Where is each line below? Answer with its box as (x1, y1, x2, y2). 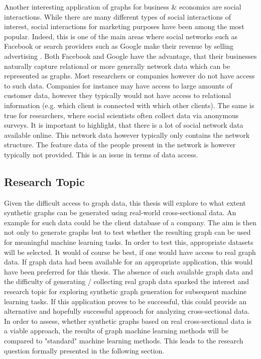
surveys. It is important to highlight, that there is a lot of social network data (4, 120, 243, 130)
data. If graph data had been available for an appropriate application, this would (4, 256, 253, 267)
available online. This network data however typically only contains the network (4, 129, 250, 140)
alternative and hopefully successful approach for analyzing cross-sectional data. (4, 306, 250, 316)
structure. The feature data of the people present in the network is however (4, 139, 236, 150)
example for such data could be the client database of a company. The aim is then (4, 217, 257, 227)
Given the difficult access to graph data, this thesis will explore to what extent (4, 197, 246, 208)
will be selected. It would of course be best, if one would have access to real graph (4, 246, 256, 257)
